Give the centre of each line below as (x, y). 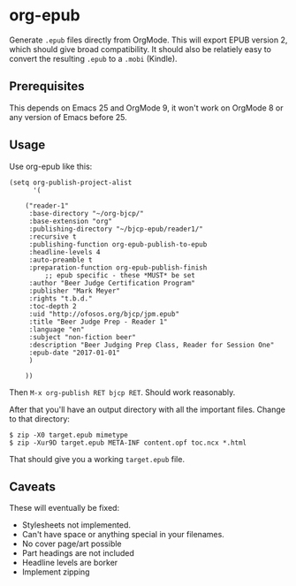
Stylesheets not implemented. (76, 525)
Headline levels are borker (70, 563)
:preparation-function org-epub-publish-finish (118, 267)
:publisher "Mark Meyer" (75, 291)
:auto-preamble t (61, 260)
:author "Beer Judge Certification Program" (112, 283)
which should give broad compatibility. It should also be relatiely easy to (140, 49)
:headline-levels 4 (65, 252)
